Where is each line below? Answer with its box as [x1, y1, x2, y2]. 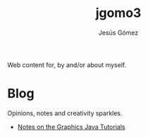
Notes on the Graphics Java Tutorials [17, 122, 125, 131]
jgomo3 [95, 5, 142, 21]
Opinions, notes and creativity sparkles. [7, 108, 123, 117]
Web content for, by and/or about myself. [7, 60, 127, 69]
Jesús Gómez [98, 28, 139, 37]
